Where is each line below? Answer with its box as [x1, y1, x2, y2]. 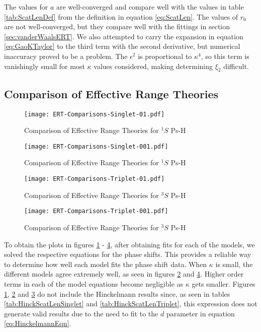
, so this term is [201, 50, 249, 61]
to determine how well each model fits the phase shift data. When [4, 258, 207, 269]
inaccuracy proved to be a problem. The [4, 50, 128, 61]
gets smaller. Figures [192, 278, 255, 289]
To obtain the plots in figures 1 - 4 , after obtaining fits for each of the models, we [4, 239, 255, 249]
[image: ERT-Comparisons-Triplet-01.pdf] [24, 175, 165, 183]
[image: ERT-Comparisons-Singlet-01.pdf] [24, 110, 165, 118]
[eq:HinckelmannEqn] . [4, 318, 71, 328]
